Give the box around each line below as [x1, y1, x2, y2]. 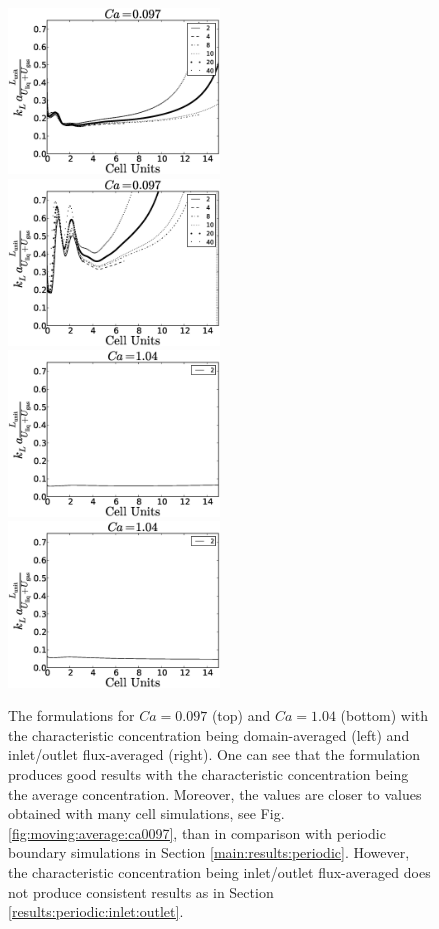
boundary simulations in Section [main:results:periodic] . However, [8, 842, 410, 863]
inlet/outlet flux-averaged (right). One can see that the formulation [8, 744, 421, 765]
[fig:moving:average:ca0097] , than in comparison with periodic [8, 822, 386, 843]
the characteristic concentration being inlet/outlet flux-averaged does [8, 861, 431, 882]
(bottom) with [340, 705, 429, 726]
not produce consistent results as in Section [8, 881, 274, 902]
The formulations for [8, 705, 135, 726]
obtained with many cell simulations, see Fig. [8, 803, 285, 824]
